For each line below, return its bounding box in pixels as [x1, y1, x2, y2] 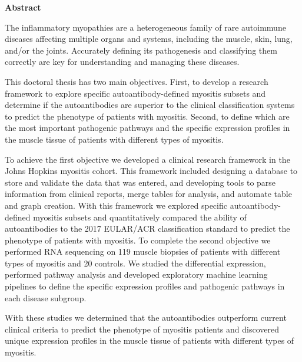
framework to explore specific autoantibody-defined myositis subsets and [5, 87, 266, 99]
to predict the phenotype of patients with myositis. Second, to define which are [5, 110, 290, 122]
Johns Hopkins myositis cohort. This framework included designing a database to [5, 164, 298, 177]
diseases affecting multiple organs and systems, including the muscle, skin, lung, [5, 32, 293, 45]
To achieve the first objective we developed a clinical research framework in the [5, 153, 290, 165]
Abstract [5, 1, 41, 13]
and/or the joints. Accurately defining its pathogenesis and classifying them [5, 44, 277, 56]
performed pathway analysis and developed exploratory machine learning [5, 268, 268, 281]
